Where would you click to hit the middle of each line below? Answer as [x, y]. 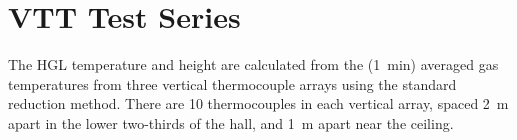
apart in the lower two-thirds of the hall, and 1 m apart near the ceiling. [231, 122]
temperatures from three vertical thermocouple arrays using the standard [232, 83]
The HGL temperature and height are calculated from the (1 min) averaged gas [253, 64]
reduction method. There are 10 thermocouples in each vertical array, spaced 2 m [258, 103]
